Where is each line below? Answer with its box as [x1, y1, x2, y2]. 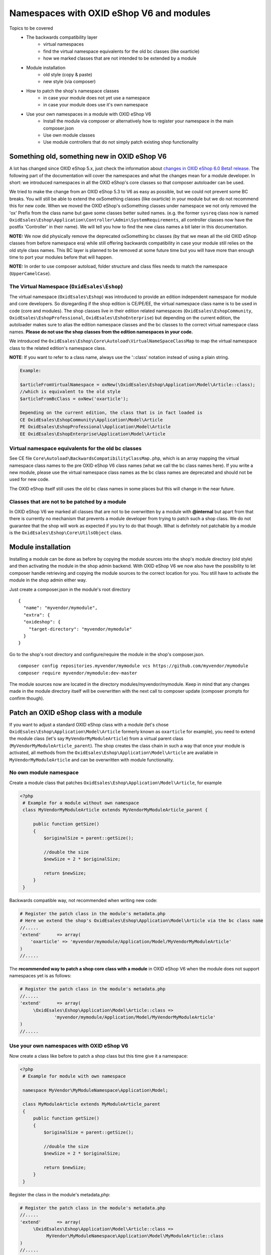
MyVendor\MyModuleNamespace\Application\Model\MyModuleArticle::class [46, 1233, 224, 1239]
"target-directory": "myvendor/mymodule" [28, 626, 132, 632]
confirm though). [9, 695, 45, 701]
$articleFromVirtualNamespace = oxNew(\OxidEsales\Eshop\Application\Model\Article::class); [20, 382, 255, 388]
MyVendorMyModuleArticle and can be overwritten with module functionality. [9, 757, 174, 763]
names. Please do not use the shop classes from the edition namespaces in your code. [9, 329, 193, 335]
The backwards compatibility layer [26, 34, 98, 40]
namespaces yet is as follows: [9, 973, 72, 979]
